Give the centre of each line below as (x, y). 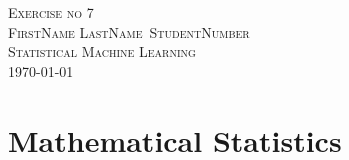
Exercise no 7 (51, 12)
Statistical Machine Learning (102, 51)
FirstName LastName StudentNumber (129, 31)
